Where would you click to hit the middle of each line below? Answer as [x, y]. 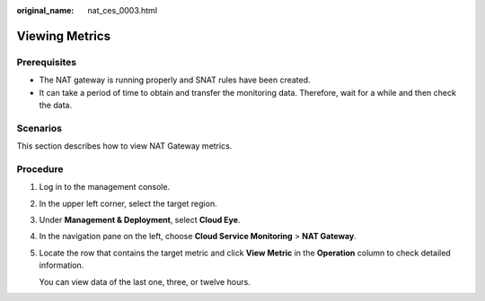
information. [62, 265]
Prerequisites [46, 62]
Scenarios [40, 128]
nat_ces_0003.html [122, 10]
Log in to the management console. [105, 187]
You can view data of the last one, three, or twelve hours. [145, 281]
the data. [55, 105]
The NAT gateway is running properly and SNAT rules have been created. [175, 80]
